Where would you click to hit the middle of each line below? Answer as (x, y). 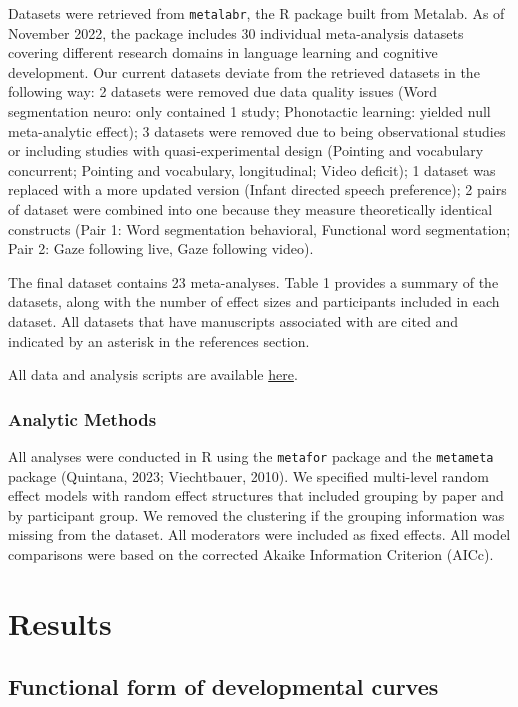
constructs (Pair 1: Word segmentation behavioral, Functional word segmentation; (259, 228)
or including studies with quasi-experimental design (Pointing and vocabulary (246, 150)
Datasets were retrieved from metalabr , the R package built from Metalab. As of (256, 13)
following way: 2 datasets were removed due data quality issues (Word (223, 91)
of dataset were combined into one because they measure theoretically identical (250, 209)
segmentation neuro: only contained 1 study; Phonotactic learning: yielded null (249, 111)
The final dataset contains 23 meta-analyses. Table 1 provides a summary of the (253, 281)
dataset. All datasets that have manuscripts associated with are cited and (233, 320)
